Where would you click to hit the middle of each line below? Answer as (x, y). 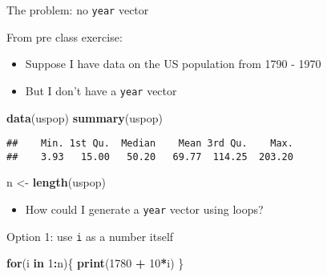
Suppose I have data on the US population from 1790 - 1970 (173, 64)
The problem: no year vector (78, 10)
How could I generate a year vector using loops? (144, 209)
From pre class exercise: (65, 36)
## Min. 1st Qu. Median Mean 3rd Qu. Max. (150, 144)
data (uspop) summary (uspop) (85, 117)
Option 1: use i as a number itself (90, 236)
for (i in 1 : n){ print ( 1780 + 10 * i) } (95, 263)
